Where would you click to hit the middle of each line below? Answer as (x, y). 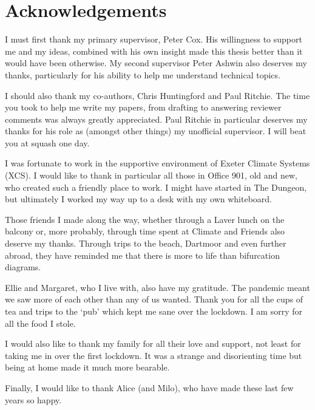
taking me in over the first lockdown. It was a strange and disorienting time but (154, 355)
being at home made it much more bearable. (87, 367)
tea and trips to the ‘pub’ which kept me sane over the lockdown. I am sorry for (154, 311)
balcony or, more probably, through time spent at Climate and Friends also (145, 231)
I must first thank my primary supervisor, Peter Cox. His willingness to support (154, 39)
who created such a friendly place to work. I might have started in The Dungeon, (156, 187)
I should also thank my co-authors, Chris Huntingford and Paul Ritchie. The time (157, 95)
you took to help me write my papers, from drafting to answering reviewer (143, 107)
